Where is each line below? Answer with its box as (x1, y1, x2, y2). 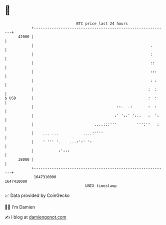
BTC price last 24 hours (76, 21, 128, 26)
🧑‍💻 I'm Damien (4, 204, 35, 210)
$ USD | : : (4, 95, 157, 101)
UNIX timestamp (85, 183, 117, 188)
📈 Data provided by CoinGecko (4, 192, 70, 198)
